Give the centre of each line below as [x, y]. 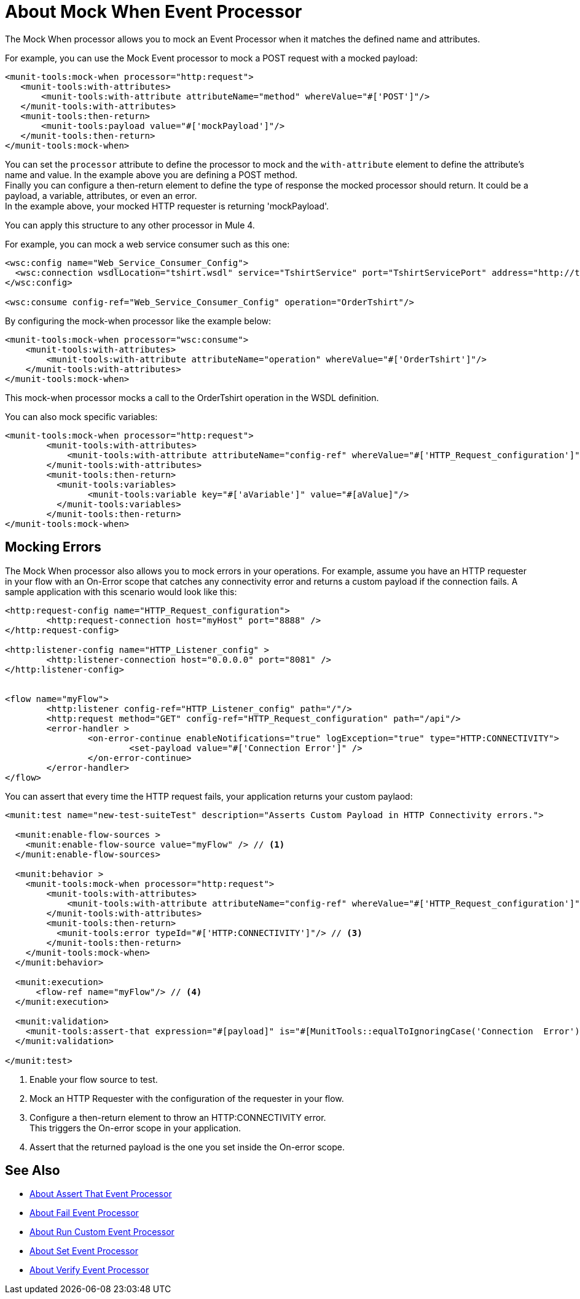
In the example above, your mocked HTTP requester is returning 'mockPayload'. [167, 206]
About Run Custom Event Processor [102, 1232]
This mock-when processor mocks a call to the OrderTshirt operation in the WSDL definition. [192, 397]
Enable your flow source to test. [94, 1079]
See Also [33, 1171]
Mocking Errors [53, 547]
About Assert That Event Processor [101, 1194]
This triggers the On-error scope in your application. [135, 1128]
